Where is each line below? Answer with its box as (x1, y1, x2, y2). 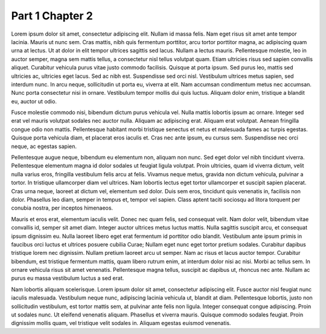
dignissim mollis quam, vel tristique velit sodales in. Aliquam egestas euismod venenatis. (11, 320, 231, 327)
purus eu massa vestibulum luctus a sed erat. (11, 275, 124, 282)
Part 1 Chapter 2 (11, 9, 93, 22)
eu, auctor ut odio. (11, 97, 57, 105)
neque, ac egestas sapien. (11, 143, 77, 150)
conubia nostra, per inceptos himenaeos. (11, 204, 113, 211)
